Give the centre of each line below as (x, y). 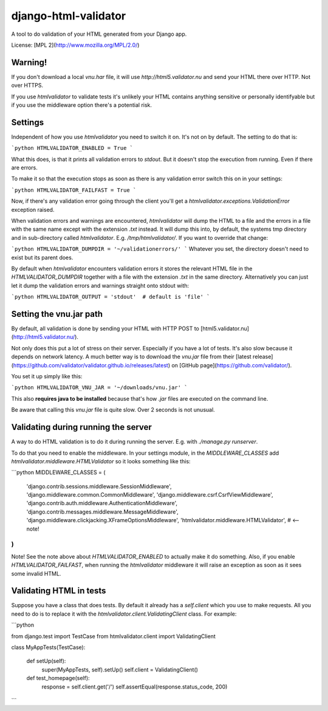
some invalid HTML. (36, 573)
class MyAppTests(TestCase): (48, 647)
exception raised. (33, 209)
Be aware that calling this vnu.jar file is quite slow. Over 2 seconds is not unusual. (113, 410)
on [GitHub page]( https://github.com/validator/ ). (231, 365)
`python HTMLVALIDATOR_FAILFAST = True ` (74, 190)
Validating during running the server (81, 427)
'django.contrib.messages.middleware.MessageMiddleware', (102, 512)
